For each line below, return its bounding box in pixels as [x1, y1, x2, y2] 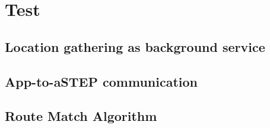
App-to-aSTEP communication [5, 72, 198, 90]
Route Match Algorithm [5, 107, 157, 125]
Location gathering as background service [5, 37, 265, 55]
